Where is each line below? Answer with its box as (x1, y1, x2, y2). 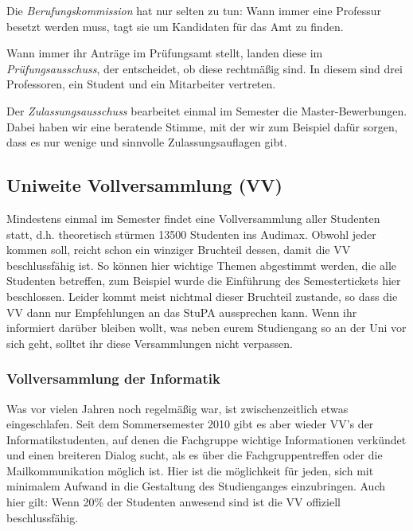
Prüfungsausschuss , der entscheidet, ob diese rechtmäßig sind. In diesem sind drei (6, 60, 403, 76)
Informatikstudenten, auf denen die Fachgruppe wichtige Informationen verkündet (6, 431, 407, 447)
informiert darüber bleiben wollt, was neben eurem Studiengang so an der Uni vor (6, 319, 407, 336)
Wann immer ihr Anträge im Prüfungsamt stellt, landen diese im (6, 45, 323, 61)
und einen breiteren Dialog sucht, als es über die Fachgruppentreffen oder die (6, 447, 383, 463)
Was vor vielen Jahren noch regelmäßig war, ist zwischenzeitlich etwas (6, 400, 349, 416)
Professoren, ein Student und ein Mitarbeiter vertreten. (6, 76, 276, 92)
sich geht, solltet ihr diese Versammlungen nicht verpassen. (6, 334, 293, 351)
